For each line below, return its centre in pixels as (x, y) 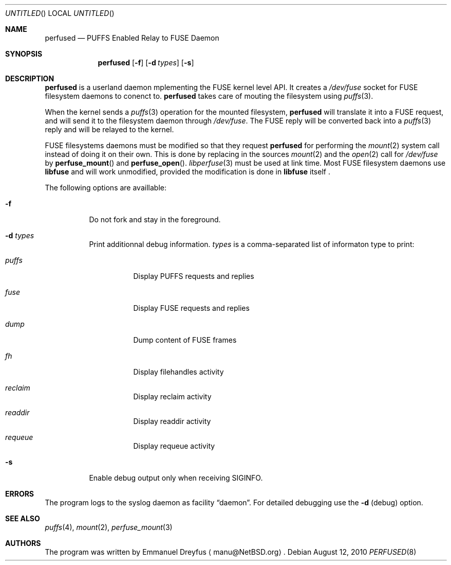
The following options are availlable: (106, 188)
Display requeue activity (174, 446)
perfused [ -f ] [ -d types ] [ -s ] (146, 63)
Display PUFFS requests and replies (194, 276)
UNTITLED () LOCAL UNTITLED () (60, 13)
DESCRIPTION (30, 78)
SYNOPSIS (24, 54)
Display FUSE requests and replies (191, 308)
